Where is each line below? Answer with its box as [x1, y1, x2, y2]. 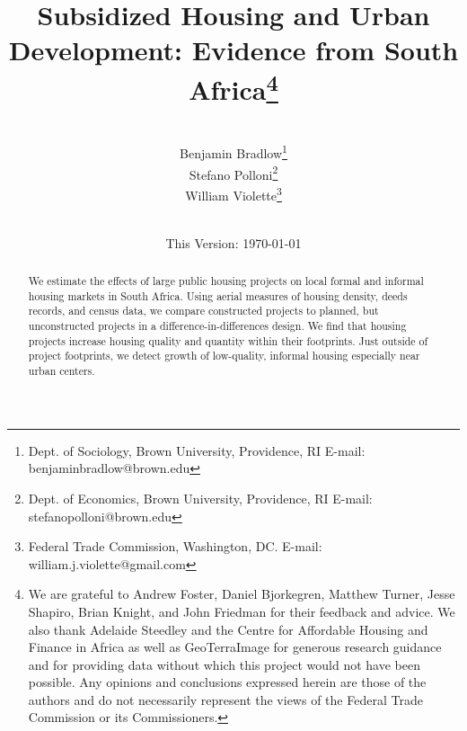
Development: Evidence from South [8, 31, 459, 68]
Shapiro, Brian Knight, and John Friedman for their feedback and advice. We [28, 602, 455, 620]
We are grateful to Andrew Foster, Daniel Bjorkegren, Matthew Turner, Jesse [28, 584, 455, 603]
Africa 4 [189, 67, 278, 107]
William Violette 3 [185, 183, 282, 204]
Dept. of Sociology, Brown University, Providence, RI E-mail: [28, 441, 366, 459]
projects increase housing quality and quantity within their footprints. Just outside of [28, 333, 428, 348]
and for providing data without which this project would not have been [28, 655, 420, 673]
